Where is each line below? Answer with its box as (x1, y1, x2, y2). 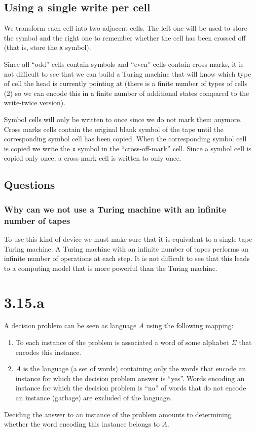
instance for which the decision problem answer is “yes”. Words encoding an (15, 373, 245, 383)
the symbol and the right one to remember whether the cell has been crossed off (4, 32, 246, 43)
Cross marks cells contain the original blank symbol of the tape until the (4, 124, 224, 134)
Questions (4, 177, 55, 192)
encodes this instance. (15, 346, 81, 357)
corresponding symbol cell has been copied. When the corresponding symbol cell (4, 133, 247, 144)
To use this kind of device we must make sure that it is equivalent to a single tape (4, 233, 252, 244)
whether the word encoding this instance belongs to (4, 419, 160, 429)
